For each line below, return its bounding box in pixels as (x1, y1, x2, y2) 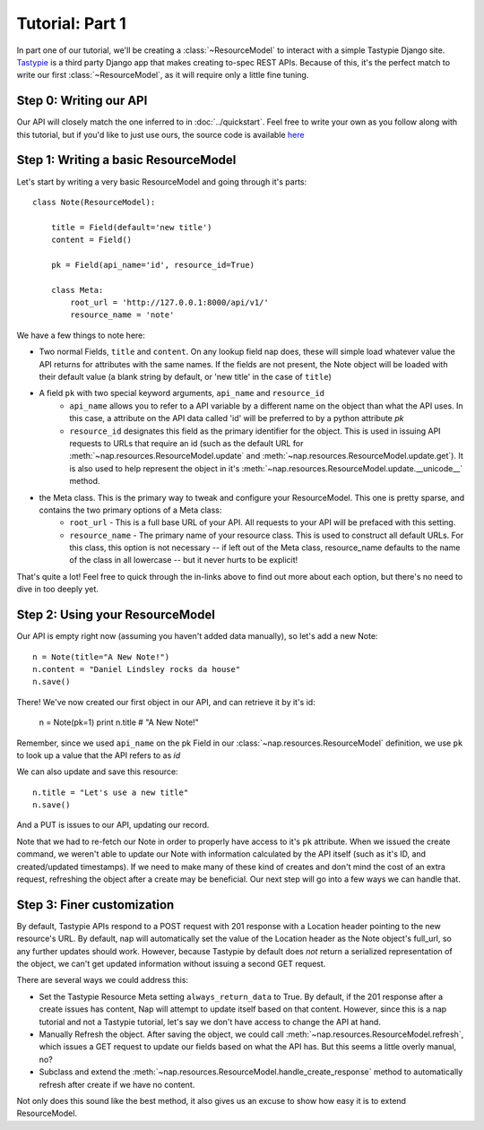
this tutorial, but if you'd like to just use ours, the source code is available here (16, 129, 305, 140)
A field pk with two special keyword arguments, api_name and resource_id (39, 388, 324, 399)
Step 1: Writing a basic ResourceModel (16, 152, 237, 168)
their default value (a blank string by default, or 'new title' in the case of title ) (39, 372, 332, 382)
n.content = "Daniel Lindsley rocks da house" (32, 664, 241, 674)
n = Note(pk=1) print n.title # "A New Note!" (39, 717, 199, 728)
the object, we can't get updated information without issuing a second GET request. (16, 959, 326, 970)
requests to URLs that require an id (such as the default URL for (69, 437, 304, 448)
